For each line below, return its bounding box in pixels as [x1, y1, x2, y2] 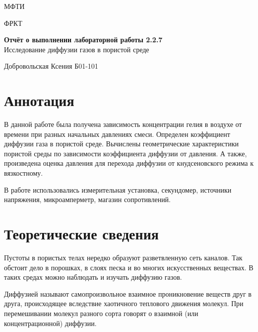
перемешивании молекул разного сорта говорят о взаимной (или [4, 308, 198, 318]
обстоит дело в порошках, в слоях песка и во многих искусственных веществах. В [4, 262, 254, 272]
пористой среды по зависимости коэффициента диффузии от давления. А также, [4, 148, 247, 158]
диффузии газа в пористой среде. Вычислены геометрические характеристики [4, 138, 239, 149]
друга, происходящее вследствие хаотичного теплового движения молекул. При [4, 298, 244, 309]
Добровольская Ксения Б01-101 [4, 61, 98, 71]
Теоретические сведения [4, 223, 159, 244]
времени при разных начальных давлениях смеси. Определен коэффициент [4, 128, 230, 139]
